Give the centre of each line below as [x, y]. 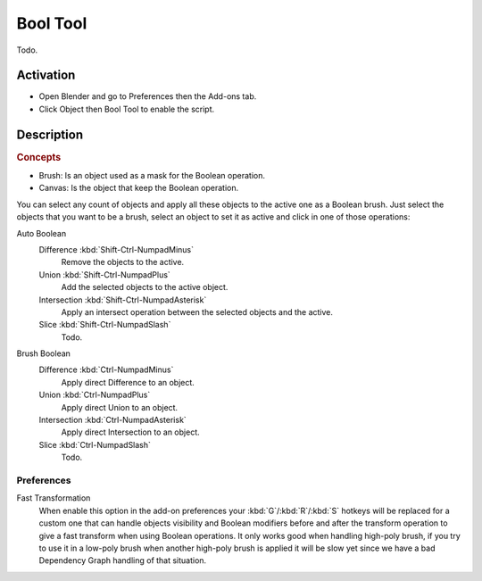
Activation [46, 75]
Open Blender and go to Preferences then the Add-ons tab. [148, 96]
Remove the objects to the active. [123, 262]
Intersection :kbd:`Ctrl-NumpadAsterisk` [112, 420]
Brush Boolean [44, 353]
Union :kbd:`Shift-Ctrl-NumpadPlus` [105, 274]
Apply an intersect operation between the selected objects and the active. [197, 311]
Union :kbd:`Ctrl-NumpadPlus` [95, 395]
